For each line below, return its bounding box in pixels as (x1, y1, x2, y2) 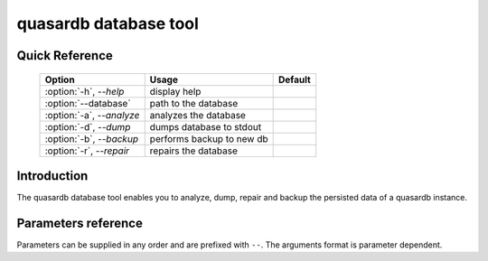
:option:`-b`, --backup (44, 132, 139, 144)
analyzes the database (149, 108, 246, 121)
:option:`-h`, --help (44, 85, 125, 98)
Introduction (16, 168, 89, 183)
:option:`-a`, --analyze (44, 108, 140, 121)
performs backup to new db (149, 132, 268, 144)
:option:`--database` (44, 97, 131, 109)
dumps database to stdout (149, 120, 262, 133)
